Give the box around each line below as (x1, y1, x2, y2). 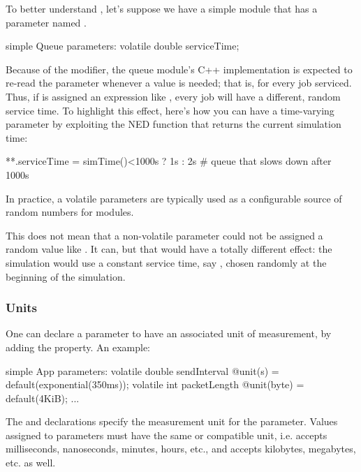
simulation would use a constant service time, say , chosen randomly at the (6, 255, 327, 270)
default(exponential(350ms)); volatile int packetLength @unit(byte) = (6, 377, 304, 392)
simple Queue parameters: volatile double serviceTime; (6, 38, 240, 53)
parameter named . (6, 15, 87, 29)
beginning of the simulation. (6, 269, 126, 283)
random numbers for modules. (6, 205, 134, 219)
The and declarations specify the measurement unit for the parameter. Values (6, 414, 338, 429)
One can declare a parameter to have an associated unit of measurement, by (6, 326, 332, 341)
